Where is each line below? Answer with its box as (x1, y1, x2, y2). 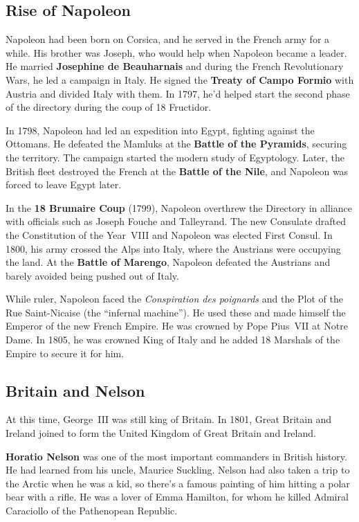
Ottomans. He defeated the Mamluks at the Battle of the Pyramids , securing (6, 136, 347, 151)
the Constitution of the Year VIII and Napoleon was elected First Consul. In (6, 227, 333, 242)
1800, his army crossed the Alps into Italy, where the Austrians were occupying (6, 241, 341, 255)
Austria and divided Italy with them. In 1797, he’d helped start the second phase (6, 86, 350, 100)
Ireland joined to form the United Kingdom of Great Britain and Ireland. (6, 426, 316, 440)
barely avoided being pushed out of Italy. (6, 268, 179, 282)
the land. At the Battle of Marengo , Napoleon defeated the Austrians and (6, 255, 331, 269)
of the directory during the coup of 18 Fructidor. (6, 100, 212, 114)
